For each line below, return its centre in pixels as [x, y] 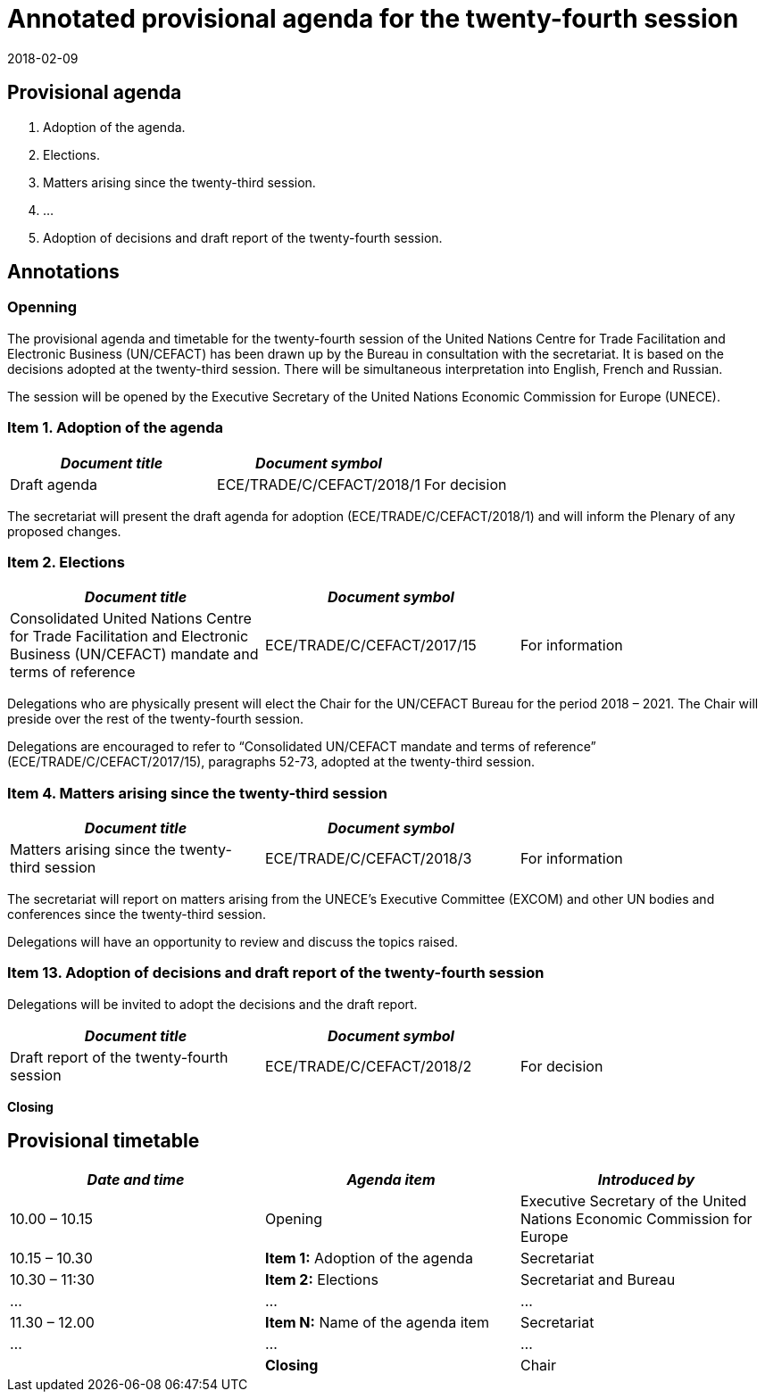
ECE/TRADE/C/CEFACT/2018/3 [368, 859]
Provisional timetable [104, 1141]
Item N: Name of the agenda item [377, 1322]
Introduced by [646, 1179]
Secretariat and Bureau [598, 1279]
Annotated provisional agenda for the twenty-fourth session [373, 19]
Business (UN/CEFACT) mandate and [134, 654]
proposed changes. [64, 531]
